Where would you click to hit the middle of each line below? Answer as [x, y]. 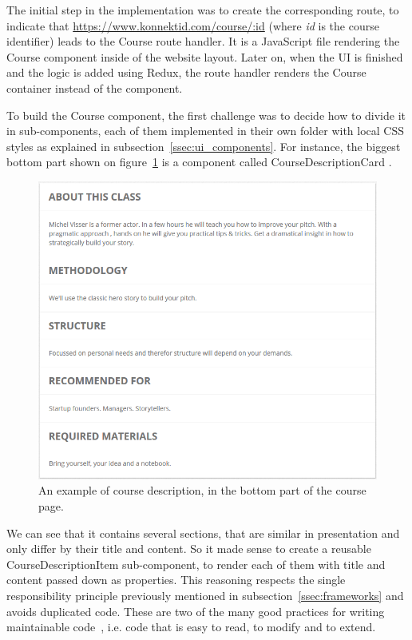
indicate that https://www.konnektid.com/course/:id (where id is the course [193, 25]
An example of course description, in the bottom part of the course [202, 490]
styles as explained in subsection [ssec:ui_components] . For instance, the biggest [204, 146]
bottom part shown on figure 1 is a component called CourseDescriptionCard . [199, 162]
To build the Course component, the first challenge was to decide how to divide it [206, 115]
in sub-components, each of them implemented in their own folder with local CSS [206, 131]
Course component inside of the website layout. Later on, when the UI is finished [205, 56]
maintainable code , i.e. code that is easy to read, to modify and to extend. [191, 627]
